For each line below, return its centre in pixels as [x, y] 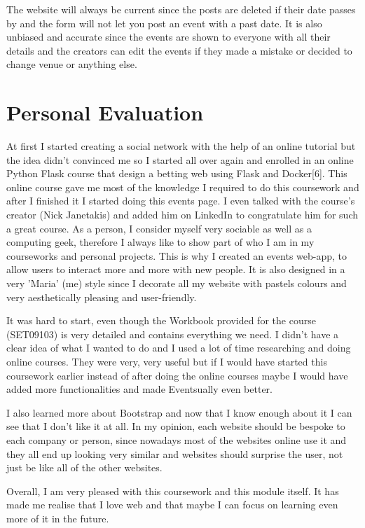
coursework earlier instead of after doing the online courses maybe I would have [177, 375]
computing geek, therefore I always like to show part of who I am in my [160, 242]
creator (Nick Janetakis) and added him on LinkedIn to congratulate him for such [182, 215]
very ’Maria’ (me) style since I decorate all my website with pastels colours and [177, 283]
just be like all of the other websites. [84, 467]
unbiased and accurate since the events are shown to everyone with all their [168, 37]
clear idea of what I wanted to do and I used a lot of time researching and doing [179, 348]
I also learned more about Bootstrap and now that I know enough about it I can [179, 412]
